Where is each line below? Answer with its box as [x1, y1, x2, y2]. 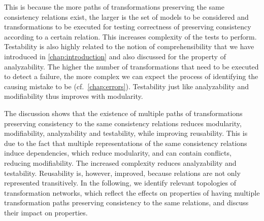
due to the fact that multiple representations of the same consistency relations [4, 137, 247, 148]
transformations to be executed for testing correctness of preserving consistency [4, 21, 251, 32]
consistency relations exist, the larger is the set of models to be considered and [4, 11, 249, 22]
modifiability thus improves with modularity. [4, 91, 143, 101]
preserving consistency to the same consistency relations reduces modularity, [4, 118, 242, 128]
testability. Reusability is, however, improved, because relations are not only [4, 167, 241, 178]
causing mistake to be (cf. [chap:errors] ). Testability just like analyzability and [4, 81, 249, 91]
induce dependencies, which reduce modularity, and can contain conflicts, [4, 148, 232, 158]
